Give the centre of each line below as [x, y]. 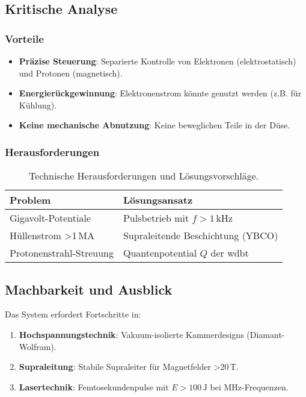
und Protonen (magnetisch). [71, 73]
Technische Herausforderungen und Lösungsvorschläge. [144, 176]
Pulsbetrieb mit [156, 218]
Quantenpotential [160, 253]
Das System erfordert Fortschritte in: [73, 314]
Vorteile [24, 38]
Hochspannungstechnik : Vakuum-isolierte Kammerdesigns [131, 334]
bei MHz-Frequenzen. [249, 386]
